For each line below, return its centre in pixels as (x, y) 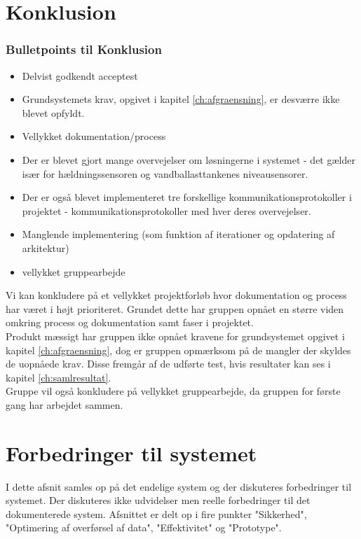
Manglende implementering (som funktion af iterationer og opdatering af (178, 234)
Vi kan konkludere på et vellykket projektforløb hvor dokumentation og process (176, 295)
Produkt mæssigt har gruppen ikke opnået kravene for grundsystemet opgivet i (175, 336)
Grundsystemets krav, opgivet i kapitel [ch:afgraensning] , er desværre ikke (181, 99)
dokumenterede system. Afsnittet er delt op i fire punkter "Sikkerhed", (156, 513)
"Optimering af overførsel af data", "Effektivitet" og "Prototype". (144, 527)
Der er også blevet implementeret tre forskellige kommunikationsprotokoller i (187, 197)
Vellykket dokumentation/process (94, 136)
